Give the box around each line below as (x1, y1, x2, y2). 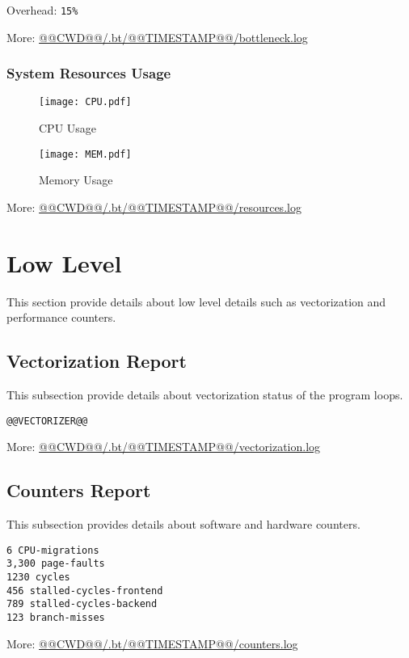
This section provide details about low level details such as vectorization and (6, 293, 386, 310)
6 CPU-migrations (6, 544, 99, 556)
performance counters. (6, 309, 116, 326)
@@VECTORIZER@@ (6, 415, 88, 427)
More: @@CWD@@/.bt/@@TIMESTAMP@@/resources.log (6, 198, 301, 215)
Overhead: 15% (6, 2, 78, 18)
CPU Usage (39, 120, 97, 137)
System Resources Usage (6, 63, 171, 83)
